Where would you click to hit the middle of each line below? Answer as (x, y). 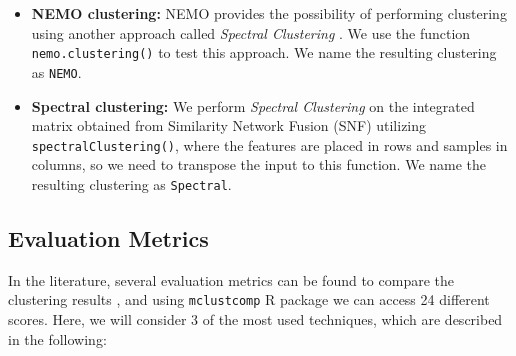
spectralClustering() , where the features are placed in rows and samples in (269, 144)
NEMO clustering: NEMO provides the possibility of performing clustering (269, 13)
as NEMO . (56, 71)
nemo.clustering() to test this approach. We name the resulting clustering (264, 52)
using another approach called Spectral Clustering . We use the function (251, 32)
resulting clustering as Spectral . (131, 183)
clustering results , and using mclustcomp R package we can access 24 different (249, 299)
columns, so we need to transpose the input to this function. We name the (259, 164)
